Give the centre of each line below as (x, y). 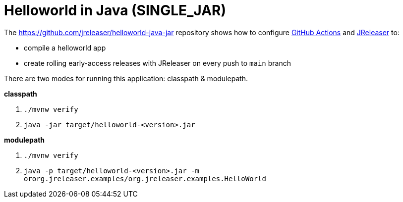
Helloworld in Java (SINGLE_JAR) (115, 10)
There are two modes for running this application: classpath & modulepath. (126, 78)
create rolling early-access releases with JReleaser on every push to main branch (157, 63)
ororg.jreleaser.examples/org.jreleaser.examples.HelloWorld (145, 178)
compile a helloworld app (65, 48)
